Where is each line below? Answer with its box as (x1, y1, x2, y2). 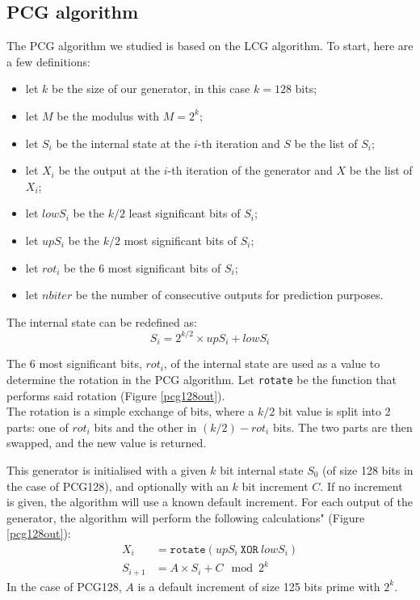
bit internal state (220, 461, 304, 478)
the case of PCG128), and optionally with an (6, 477, 229, 494)
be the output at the (58, 162, 161, 179)
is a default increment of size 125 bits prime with (137, 577, 380, 594)
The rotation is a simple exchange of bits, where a (6, 403, 254, 420)
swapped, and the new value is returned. (6, 434, 207, 451)
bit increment (241, 477, 309, 494)
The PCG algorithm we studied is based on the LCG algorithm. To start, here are (6, 37, 414, 54)
